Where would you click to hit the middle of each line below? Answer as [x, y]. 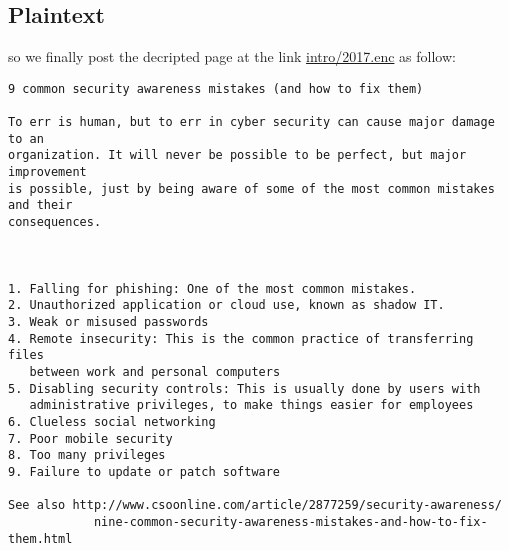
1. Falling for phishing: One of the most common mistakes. [212, 288]
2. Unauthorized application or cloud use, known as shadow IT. [226, 305]
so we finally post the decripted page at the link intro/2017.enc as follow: [232, 56]
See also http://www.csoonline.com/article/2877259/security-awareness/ [255, 505]
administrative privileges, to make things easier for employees [251, 405]
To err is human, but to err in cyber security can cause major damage [251, 122]
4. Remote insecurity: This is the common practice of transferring [241, 338]
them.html [40, 538]
